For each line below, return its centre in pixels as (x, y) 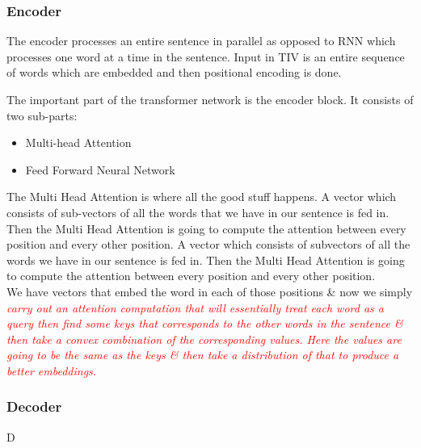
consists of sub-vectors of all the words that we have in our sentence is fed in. (198, 212)
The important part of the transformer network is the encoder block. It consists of (210, 99)
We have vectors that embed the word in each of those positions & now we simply (210, 291)
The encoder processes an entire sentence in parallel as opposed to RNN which (201, 41)
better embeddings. (52, 370)
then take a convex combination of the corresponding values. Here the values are (204, 339)
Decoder (34, 406)
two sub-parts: (42, 115)
